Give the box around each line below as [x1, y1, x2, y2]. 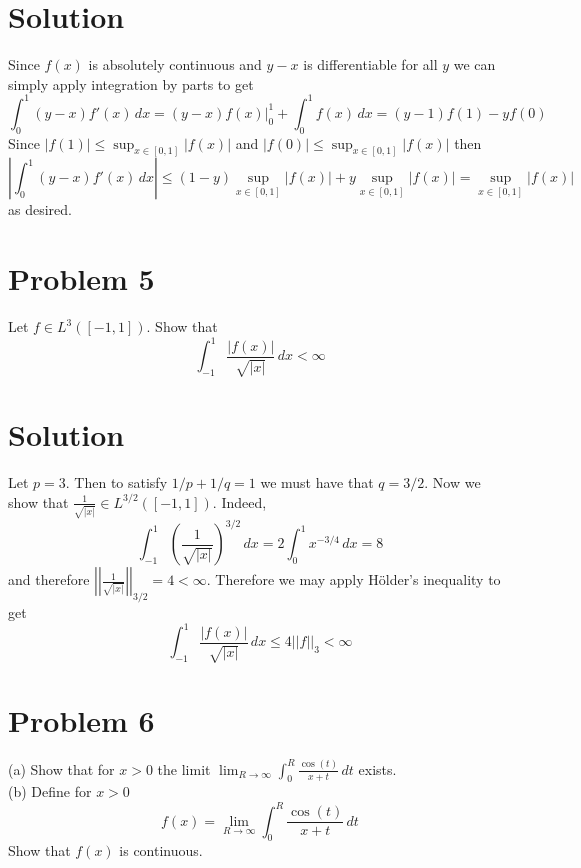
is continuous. [119, 840, 203, 861]
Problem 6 [8, 700, 155, 741]
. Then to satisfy [65, 472, 168, 493]
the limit [157, 758, 211, 779]
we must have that [260, 472, 374, 493]
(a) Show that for [8, 758, 115, 779]
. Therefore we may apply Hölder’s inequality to [206, 569, 501, 590]
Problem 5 [8, 258, 155, 299]
